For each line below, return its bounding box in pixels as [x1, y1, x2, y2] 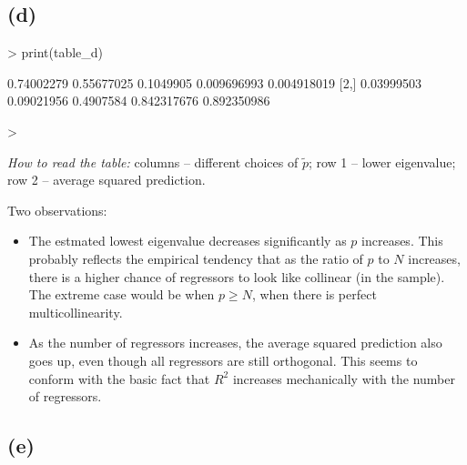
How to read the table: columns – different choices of [7, 152, 299, 171]
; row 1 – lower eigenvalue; [308, 152, 456, 171]
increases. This [361, 231, 443, 250]
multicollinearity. [28, 302, 123, 321]
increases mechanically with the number [232, 369, 455, 388]
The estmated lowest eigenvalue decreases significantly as [28, 231, 347, 250]
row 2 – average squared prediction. [7, 170, 206, 189]
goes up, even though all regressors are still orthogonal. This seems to [28, 350, 418, 369]
